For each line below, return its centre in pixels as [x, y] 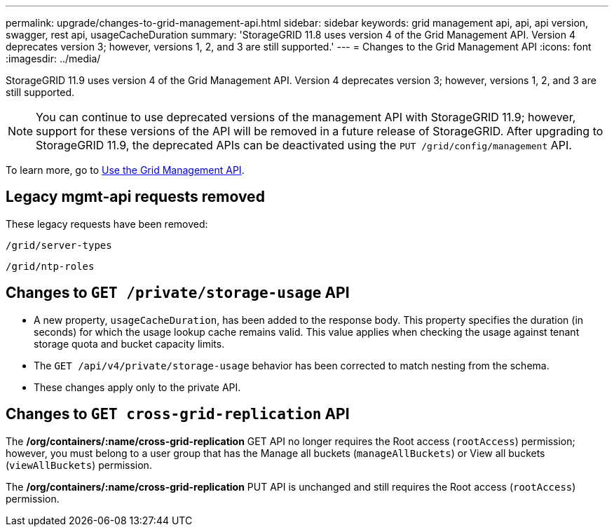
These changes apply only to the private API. [137, 387]
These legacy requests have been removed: [107, 224]
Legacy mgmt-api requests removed [135, 197]
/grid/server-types [59, 245]
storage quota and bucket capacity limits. [129, 343]
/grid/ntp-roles [50, 266]
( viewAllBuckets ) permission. [79, 465]
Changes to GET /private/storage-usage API [178, 293]
